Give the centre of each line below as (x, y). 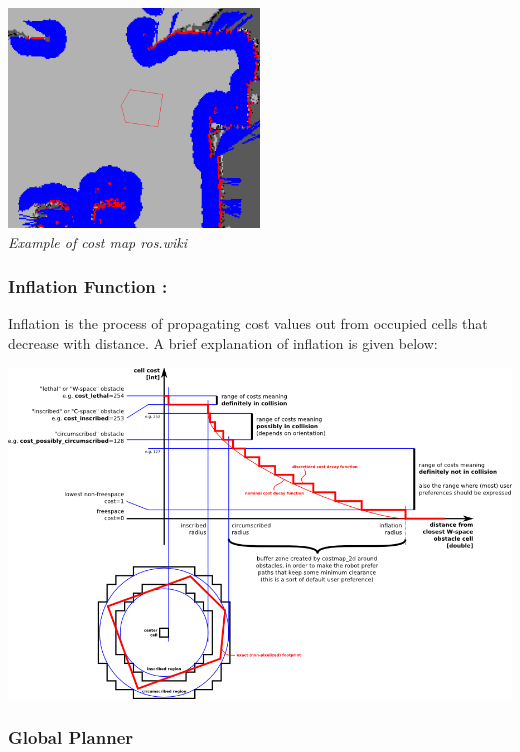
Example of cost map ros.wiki (97, 241)
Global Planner (71, 737)
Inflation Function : (88, 286)
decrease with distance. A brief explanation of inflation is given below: (223, 342)
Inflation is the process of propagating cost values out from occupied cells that (248, 323)
